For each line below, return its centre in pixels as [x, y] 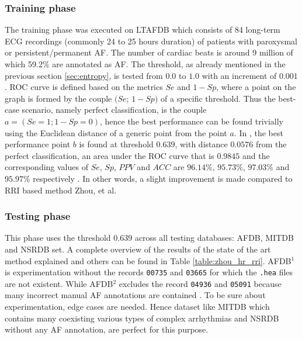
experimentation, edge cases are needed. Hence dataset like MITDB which [137, 307]
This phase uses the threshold [58, 238]
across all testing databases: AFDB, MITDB [214, 238]
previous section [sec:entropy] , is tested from [84, 75]
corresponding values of [46, 167]
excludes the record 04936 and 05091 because [200, 283]
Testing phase [38, 216]
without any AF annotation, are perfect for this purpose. [107, 329]
